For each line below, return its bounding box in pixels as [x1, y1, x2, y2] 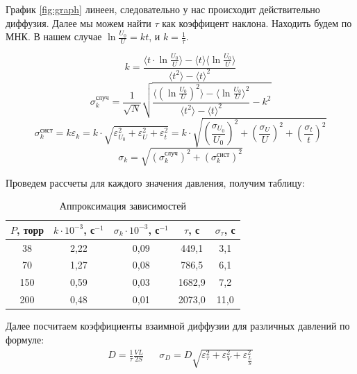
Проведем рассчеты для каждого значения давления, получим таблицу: [6, 175, 305, 189]
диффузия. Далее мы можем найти [6, 15, 151, 30]
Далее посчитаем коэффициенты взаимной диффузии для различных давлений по [6, 318, 350, 333]
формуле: [6, 332, 44, 346]
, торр [17, 222, 44, 237]
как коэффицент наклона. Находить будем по [162, 15, 352, 30]
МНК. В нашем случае [6, 29, 102, 44]
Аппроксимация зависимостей [59, 198, 186, 213]
